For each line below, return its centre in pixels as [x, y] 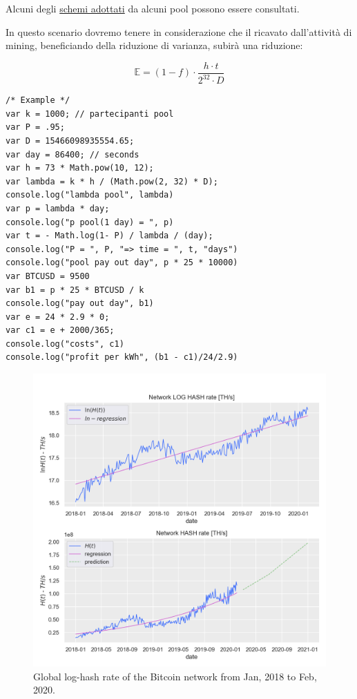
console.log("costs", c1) [65, 344]
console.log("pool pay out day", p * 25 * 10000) [122, 263]
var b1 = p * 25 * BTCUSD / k [75, 290]
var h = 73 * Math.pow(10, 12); [80, 168]
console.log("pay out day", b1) [80, 304]
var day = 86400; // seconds [73, 154]
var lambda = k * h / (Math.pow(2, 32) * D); [112, 181]
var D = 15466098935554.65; [70, 141]
